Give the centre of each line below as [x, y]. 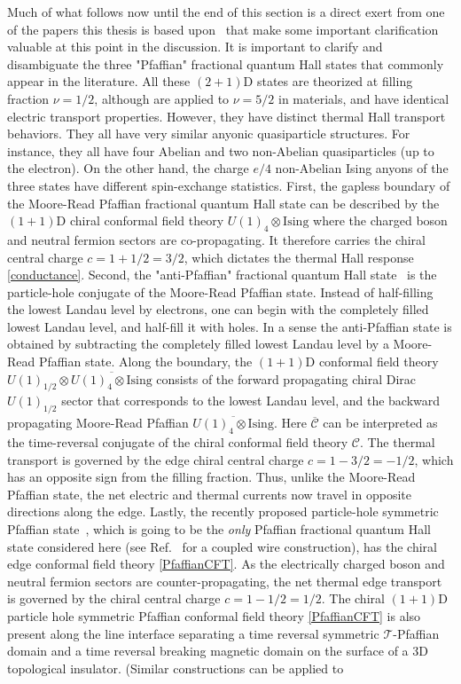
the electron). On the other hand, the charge [128, 168]
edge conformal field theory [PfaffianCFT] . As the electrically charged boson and [226, 564]
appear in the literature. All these [99, 81]
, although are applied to [162, 98]
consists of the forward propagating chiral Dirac [286, 378]
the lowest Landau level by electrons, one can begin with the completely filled [218, 309]
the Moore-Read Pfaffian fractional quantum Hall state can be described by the [223, 203]
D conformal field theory [372, 362]
